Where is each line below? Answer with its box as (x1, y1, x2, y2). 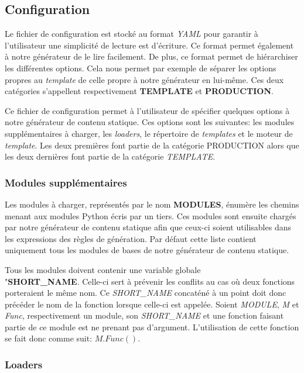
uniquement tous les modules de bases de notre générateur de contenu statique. (5, 244, 289, 256)
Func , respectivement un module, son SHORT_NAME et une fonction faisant (5, 309, 284, 322)
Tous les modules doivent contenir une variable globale (5, 263, 201, 275)
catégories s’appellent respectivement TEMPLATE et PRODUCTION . (5, 85, 274, 97)
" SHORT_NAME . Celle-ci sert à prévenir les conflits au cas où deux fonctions (5, 275, 295, 287)
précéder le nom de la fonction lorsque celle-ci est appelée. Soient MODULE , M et (5, 298, 299, 310)
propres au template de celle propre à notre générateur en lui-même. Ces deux (5, 73, 284, 85)
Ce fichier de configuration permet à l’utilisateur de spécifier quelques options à (5, 104, 290, 116)
